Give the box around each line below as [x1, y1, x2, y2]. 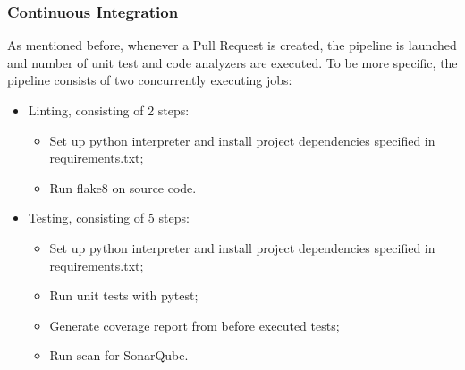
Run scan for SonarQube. [49, 346, 189, 365]
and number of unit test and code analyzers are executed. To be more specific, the [7, 53, 458, 71]
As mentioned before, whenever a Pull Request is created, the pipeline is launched [7, 36, 457, 55]
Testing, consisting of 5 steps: [28, 208, 190, 227]
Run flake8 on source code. [49, 178, 197, 197]
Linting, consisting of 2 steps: [28, 101, 190, 119]
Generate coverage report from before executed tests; [49, 315, 340, 334]
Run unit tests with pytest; [49, 286, 199, 305]
